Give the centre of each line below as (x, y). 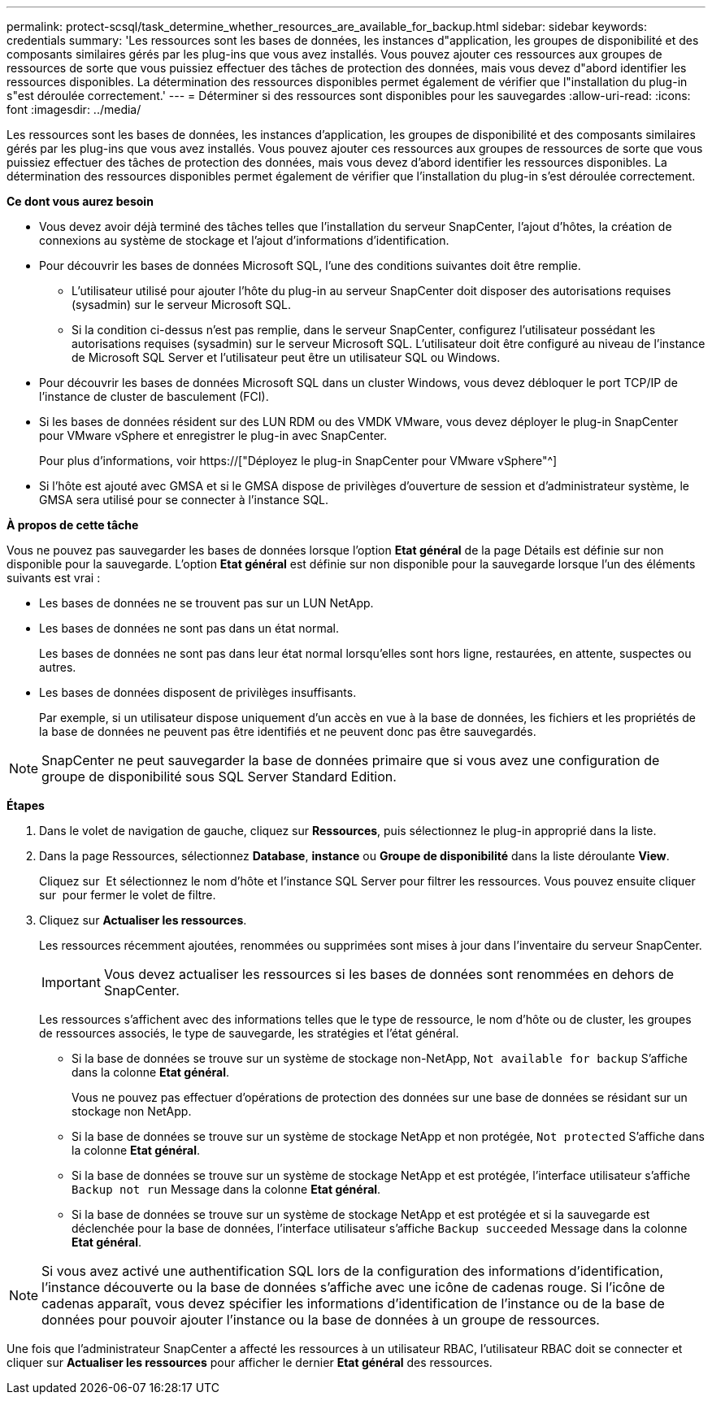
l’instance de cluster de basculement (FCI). (154, 396)
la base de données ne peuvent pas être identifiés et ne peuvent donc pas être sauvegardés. (288, 731)
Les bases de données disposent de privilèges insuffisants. (198, 692)
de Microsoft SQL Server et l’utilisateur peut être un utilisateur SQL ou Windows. (286, 357)
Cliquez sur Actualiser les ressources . (143, 920)
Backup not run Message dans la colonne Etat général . (226, 1189)
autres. (58, 667)
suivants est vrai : (54, 578)
